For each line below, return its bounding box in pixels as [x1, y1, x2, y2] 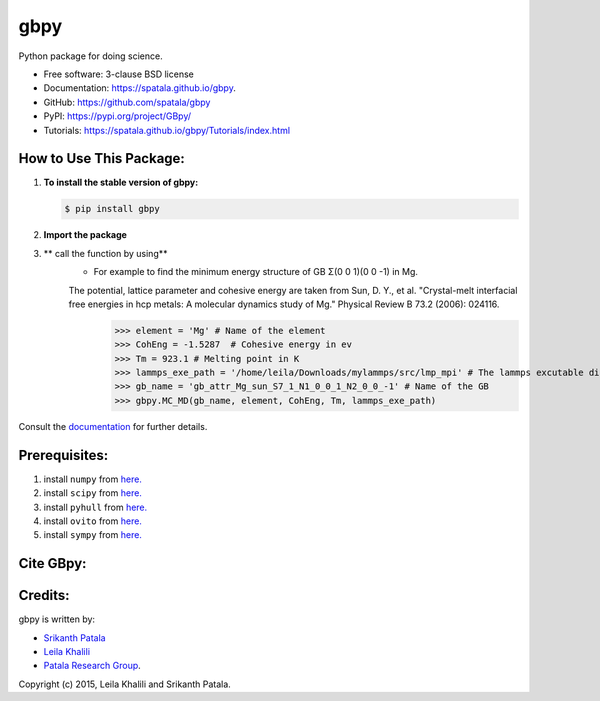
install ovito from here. [43, 515, 142, 527]
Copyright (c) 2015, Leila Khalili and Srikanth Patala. [18, 678, 232, 690]
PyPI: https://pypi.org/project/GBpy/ [43, 110, 192, 122]
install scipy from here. [43, 487, 142, 499]
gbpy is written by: [18, 613, 95, 625]
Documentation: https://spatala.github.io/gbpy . [43, 82, 237, 94]
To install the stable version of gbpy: [43, 176, 199, 189]
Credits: [18, 587, 70, 604]
